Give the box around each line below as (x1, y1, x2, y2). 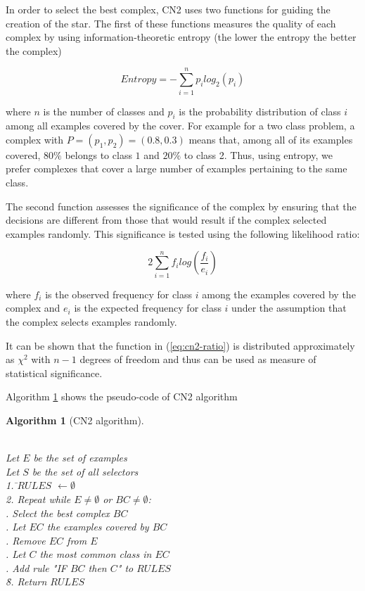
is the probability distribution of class (179, 103, 341, 118)
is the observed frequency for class (45, 286, 193, 301)
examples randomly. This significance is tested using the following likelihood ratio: (6, 226, 360, 241)
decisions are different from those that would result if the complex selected (6, 212, 327, 227)
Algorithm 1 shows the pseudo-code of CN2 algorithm (6, 389, 238, 404)
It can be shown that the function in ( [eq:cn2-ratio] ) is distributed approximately (6, 338, 355, 352)
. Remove (6, 533, 46, 547)
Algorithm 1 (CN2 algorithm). (6, 412, 144, 427)
